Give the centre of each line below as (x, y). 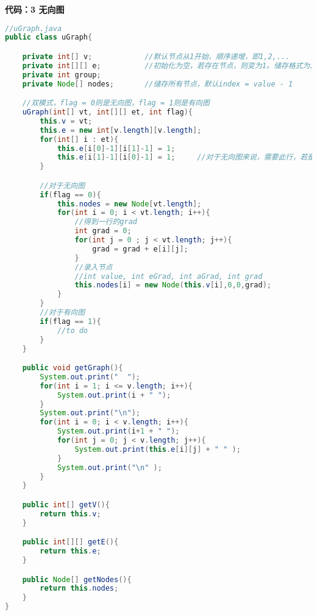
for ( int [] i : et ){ (79, 139)
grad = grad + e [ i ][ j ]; (140, 249)
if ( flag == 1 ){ (70, 321)
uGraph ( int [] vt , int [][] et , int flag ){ (107, 112)
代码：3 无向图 (35, 9)
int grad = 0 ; (103, 231)
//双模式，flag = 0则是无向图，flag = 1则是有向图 (116, 103)
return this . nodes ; (79, 589)
